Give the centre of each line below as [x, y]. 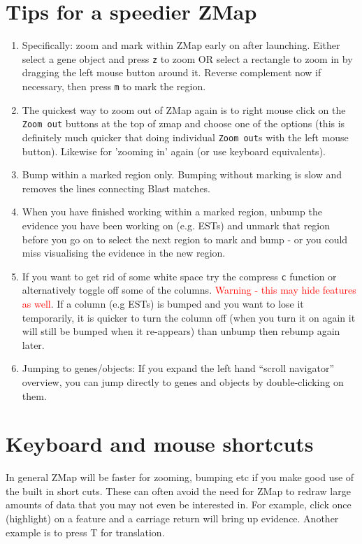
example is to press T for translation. [85, 532]
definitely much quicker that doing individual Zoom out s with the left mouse [185, 137]
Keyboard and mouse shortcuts [160, 444]
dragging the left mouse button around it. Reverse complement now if [172, 72]
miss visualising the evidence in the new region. [124, 253]
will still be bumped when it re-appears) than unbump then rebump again [181, 331]
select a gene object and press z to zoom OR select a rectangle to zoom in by [187, 58]
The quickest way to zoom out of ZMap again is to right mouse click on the [184, 109]
